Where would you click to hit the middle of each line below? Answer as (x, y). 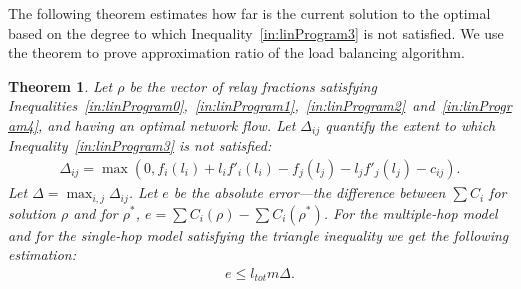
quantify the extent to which (410, 124)
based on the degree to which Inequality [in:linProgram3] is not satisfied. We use (256, 32)
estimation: (42, 254)
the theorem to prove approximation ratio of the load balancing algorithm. (236, 52)
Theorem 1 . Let (60, 85)
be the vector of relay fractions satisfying (253, 85)
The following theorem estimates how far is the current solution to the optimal (249, 13)
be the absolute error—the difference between (309, 192)
